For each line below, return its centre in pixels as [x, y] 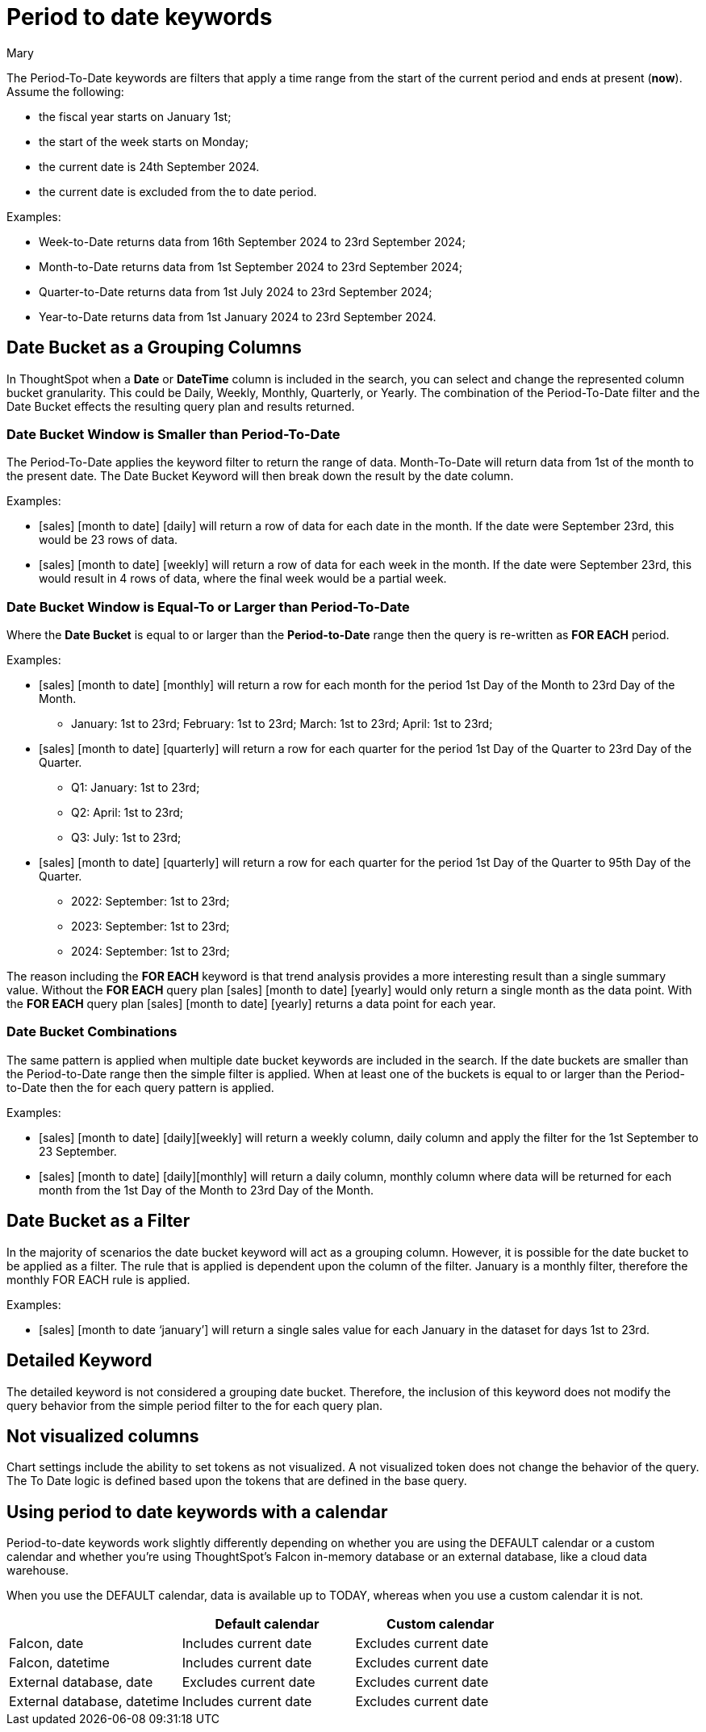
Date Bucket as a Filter [98, 1221]
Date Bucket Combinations [92, 1032]
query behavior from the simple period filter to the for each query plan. [195, 1405]
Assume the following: [65, 91]
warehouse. [38, 1571]
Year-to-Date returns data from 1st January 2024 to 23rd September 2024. [238, 316]
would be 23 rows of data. [109, 540]
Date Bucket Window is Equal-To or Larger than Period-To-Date [208, 607]
